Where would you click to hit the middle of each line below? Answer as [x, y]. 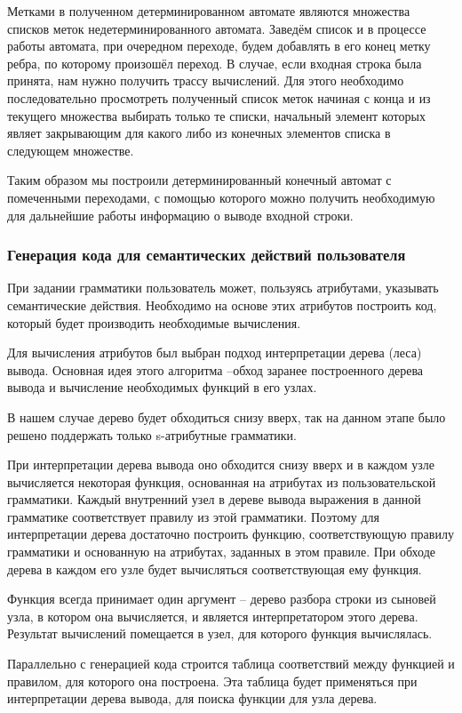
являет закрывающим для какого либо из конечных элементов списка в [199, 133]
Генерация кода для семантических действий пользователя [207, 255]
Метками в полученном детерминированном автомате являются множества [209, 11]
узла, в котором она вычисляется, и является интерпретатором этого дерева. [213, 616]
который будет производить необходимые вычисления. [154, 322]
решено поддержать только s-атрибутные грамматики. [152, 434]
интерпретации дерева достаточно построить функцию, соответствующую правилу [231, 534]
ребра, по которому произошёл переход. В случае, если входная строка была [215, 63]
